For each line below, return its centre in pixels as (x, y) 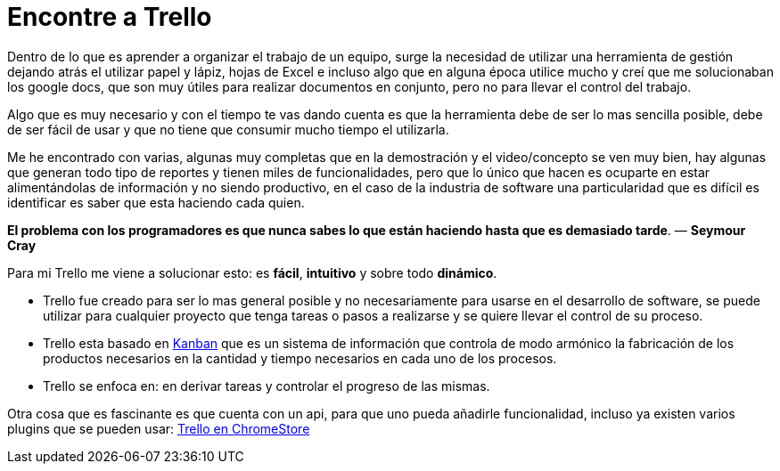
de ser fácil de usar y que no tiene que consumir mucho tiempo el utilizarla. (228, 129)
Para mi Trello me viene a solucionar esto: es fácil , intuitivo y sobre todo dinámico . (252, 272)
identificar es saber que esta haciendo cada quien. (156, 202)
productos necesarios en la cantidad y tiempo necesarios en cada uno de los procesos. (300, 358)
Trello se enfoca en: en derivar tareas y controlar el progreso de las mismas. (267, 386)
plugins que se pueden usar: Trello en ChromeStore (159, 428)
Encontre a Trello (110, 17)
